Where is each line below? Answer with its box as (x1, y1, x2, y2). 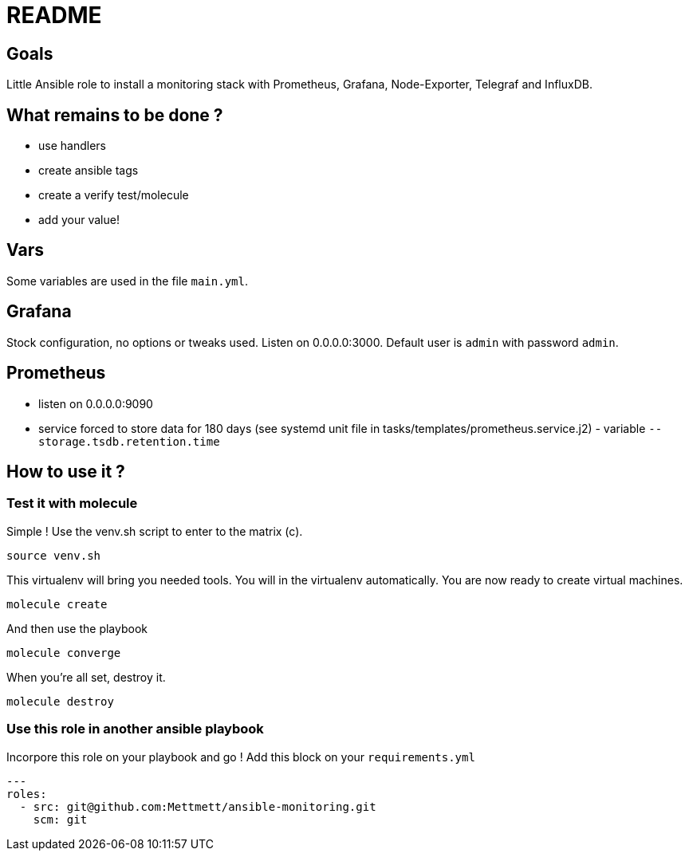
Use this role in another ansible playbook (6, 721, 264, 737)
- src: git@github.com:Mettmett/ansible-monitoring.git (19, 800, 376, 813)
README (6, 2, 102, 29)
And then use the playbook (6, 621, 148, 635)
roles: (6, 787, 47, 800)
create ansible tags (38, 163, 139, 178)
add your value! (38, 213, 120, 227)
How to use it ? (6, 461, 125, 482)
